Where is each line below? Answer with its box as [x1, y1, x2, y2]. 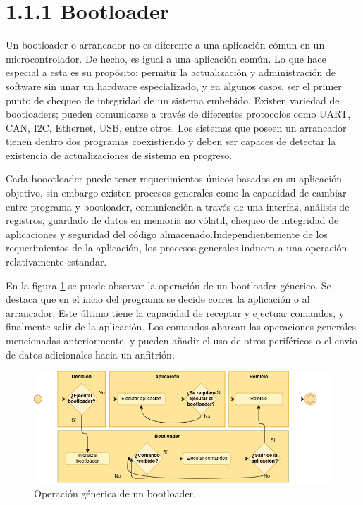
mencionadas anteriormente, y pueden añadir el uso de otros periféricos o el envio [6, 333, 357, 347]
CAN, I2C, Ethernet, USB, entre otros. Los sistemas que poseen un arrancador [6, 120, 347, 135]
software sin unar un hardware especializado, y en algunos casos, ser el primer [6, 78, 342, 93]
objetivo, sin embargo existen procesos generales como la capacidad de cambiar [6, 185, 347, 200]
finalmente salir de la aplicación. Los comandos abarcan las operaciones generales [6, 319, 356, 334]
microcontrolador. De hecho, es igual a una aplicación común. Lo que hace [6, 51, 326, 66]
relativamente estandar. [6, 254, 107, 269]
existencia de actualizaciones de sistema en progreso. [6, 147, 233, 162]
